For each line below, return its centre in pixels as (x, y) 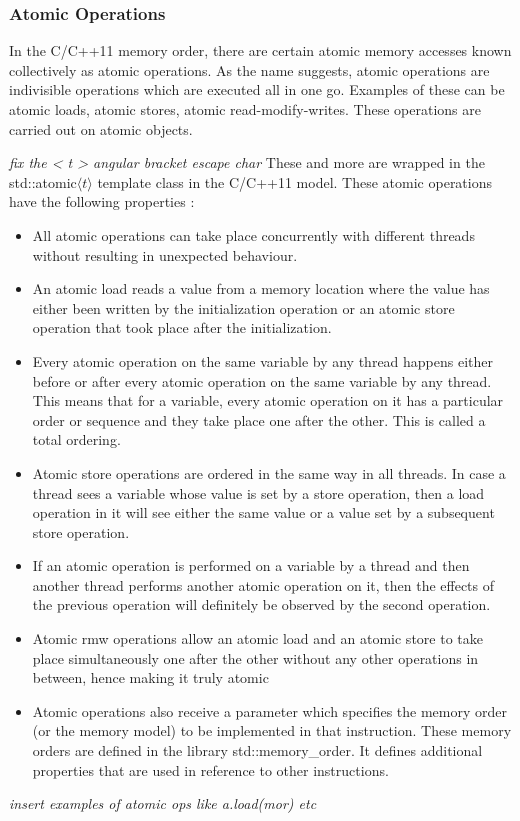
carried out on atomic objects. (101, 128)
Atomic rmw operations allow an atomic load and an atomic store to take (257, 638)
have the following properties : (102, 201)
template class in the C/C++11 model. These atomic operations (295, 181)
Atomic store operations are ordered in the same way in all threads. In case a (269, 472)
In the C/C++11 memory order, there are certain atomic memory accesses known (260, 50)
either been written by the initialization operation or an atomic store (243, 307)
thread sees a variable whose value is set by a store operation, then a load (258, 492)
